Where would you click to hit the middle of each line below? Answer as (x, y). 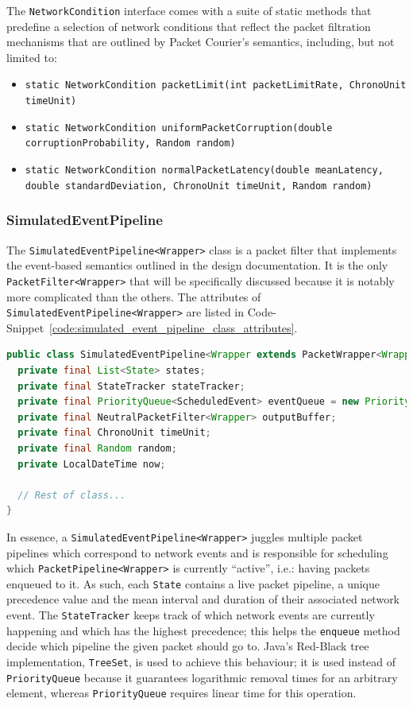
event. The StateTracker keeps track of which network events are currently (191, 615)
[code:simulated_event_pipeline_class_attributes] (172, 327)
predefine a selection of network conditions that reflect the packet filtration (189, 26)
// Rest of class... (72, 495)
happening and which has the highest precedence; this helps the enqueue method (203, 630)
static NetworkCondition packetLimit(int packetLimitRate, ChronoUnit (216, 85)
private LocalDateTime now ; (92, 464)
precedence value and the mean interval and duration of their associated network (203, 599)
